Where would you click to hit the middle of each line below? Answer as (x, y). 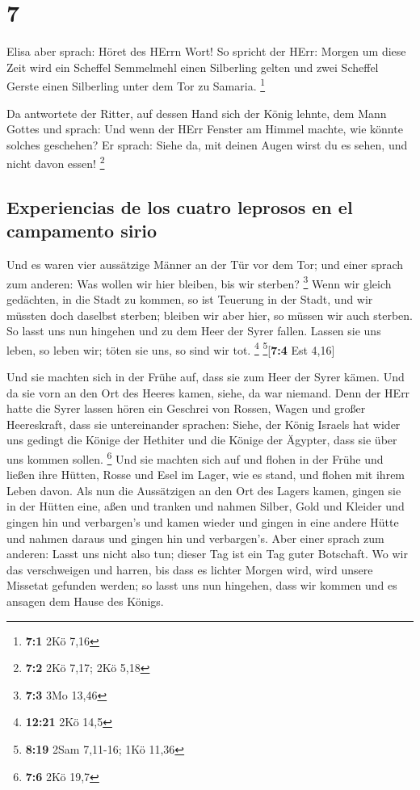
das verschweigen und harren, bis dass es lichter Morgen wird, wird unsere (190, 569)
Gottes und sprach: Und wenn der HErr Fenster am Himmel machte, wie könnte (205, 129)
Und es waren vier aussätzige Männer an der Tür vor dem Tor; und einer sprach (205, 265)
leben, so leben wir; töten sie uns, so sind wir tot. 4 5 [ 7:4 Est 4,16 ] (171, 348)
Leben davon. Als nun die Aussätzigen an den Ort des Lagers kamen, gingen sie (204, 490)
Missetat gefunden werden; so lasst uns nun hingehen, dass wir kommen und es (202, 585)
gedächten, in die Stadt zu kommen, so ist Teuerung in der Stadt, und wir (190, 299)
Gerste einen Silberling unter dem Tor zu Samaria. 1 (136, 84)
